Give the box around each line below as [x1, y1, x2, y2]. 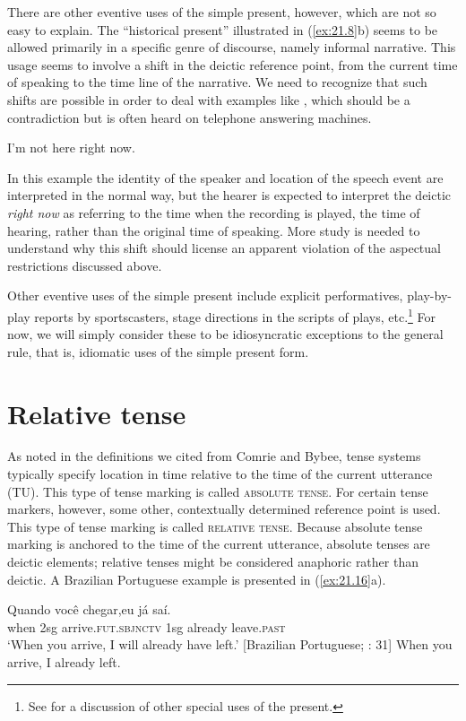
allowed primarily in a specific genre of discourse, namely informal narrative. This [7, 38, 456, 56]
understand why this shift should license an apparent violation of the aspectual [7, 239, 441, 257]
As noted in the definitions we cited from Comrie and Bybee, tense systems [7, 447, 421, 465]
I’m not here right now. [7, 138, 135, 157]
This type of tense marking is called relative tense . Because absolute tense [7, 517, 423, 535]
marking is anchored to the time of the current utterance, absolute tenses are [7, 534, 430, 553]
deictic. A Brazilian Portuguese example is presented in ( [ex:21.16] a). [7, 569, 386, 588]
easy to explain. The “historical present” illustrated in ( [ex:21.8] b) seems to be [7, 20, 438, 39]
